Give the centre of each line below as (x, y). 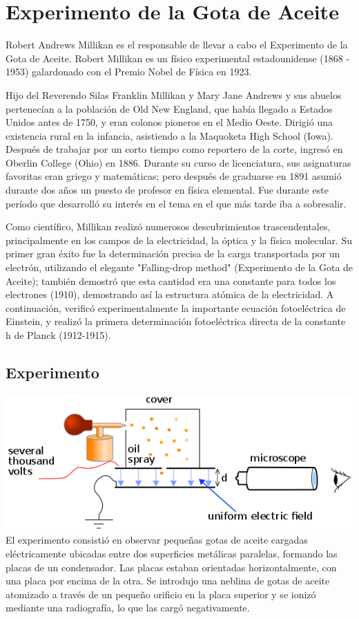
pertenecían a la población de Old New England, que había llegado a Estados (169, 108)
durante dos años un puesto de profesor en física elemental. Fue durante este (167, 190)
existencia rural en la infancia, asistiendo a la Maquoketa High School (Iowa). (169, 135)
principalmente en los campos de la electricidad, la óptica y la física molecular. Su (179, 240)
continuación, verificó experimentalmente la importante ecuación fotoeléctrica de (176, 307)
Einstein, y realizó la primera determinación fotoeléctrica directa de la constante (176, 321)
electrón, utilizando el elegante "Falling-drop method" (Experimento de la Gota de (179, 267)
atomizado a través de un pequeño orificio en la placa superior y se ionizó (161, 594)
